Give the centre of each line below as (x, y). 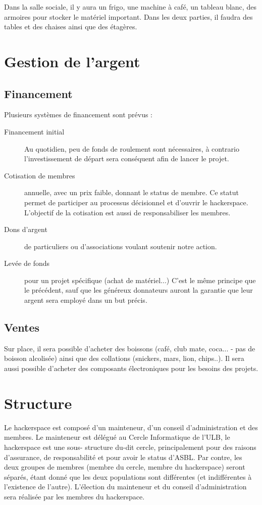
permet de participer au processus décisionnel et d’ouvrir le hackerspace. (136, 202)
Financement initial (34, 131)
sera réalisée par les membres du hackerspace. (74, 496)
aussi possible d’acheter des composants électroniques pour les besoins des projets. (131, 368)
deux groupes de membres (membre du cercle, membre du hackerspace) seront (125, 467)
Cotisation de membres (40, 175)
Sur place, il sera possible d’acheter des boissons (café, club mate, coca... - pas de (130, 348)
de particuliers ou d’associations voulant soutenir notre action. (121, 246)
